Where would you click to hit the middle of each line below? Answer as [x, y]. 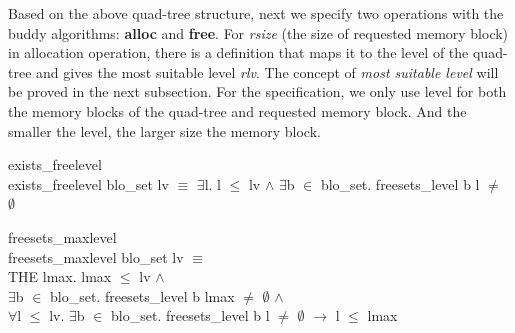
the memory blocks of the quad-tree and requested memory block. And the [237, 110]
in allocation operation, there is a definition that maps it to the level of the [238, 52]
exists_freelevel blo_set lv [88, 183]
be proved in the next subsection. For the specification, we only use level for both [257, 91]
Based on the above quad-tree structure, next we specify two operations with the [256, 13]
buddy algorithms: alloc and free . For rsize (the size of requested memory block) [258, 32]
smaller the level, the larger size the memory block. [164, 130]
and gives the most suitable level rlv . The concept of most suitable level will [267, 71]
